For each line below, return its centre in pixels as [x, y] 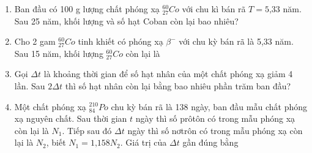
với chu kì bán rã [214, 9]
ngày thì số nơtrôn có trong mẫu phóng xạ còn [215, 130]
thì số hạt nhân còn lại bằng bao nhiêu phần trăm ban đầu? [178, 85]
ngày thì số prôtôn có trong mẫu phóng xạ [215, 118]
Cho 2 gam [35, 41]
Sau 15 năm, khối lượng [59, 53]
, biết [56, 142]
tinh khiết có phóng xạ [121, 41]
